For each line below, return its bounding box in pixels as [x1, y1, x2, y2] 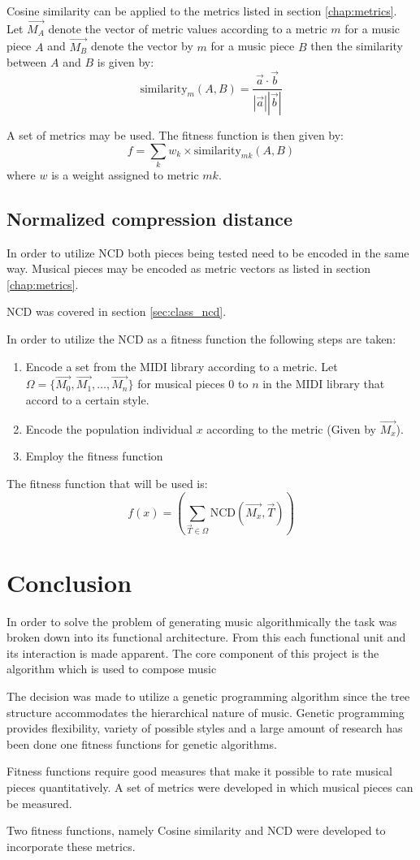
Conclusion [6, 565, 132, 599]
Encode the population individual [25, 420, 193, 437]
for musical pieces [137, 375, 225, 392]
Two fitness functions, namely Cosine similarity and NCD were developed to [6, 822, 386, 839]
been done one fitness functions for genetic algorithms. [6, 735, 277, 752]
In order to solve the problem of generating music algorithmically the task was [6, 612, 397, 629]
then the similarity [310, 37, 403, 54]
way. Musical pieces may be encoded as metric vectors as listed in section [6, 260, 371, 277]
